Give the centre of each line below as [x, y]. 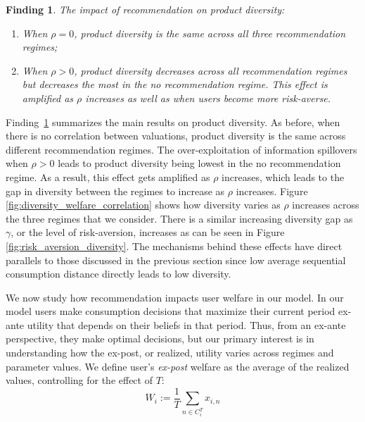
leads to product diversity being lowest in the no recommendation [199, 163]
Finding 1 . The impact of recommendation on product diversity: [145, 9]
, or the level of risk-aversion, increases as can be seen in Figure [148, 232]
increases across [326, 205]
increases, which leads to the [283, 176]
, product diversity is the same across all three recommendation [210, 33]
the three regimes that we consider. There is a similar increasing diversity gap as [179, 218]
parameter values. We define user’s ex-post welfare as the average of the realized [178, 366]
